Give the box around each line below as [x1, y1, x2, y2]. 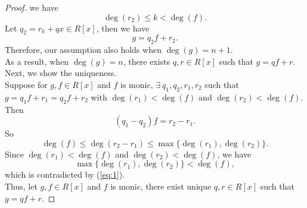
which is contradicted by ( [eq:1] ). [5, 168, 125, 181]
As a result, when [5, 55, 69, 67]
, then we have [96, 21, 150, 34]
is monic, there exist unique [110, 179, 212, 192]
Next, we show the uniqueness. [5, 67, 117, 79]
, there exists [123, 55, 170, 67]
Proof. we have [5, 1, 58, 13]
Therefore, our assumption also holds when [5, 43, 162, 56]
